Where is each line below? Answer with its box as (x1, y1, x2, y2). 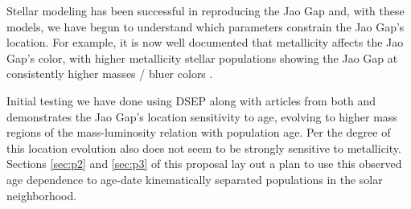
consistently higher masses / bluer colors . (6, 65, 213, 82)
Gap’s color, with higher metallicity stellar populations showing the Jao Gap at (6, 49, 398, 66)
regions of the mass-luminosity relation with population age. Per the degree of (6, 124, 391, 141)
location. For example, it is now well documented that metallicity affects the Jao (6, 34, 404, 51)
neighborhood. (6, 186, 77, 203)
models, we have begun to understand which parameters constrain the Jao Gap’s (6, 18, 405, 35)
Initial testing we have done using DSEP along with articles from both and (6, 92, 376, 109)
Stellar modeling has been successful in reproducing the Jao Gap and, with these (6, 2, 405, 18)
